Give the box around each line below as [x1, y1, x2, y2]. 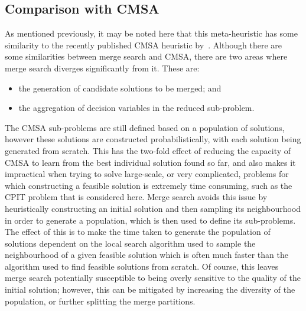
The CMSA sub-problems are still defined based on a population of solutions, [5, 121, 285, 133]
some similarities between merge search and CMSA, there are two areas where [5, 50, 288, 63]
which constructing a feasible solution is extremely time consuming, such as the [5, 179, 292, 191]
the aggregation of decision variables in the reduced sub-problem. [18, 102, 255, 114]
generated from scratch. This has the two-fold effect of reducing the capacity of [5, 144, 291, 156]
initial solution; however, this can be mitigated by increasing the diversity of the [5, 283, 295, 296]
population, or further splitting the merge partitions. [5, 294, 196, 307]
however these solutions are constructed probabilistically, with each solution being [5, 133, 301, 145]
